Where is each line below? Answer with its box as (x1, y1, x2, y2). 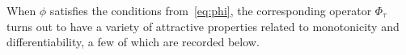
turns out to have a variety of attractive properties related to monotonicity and (6, 18, 400, 34)
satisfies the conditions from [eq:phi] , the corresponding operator (49, 2, 372, 18)
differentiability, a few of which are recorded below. (6, 33, 260, 50)
